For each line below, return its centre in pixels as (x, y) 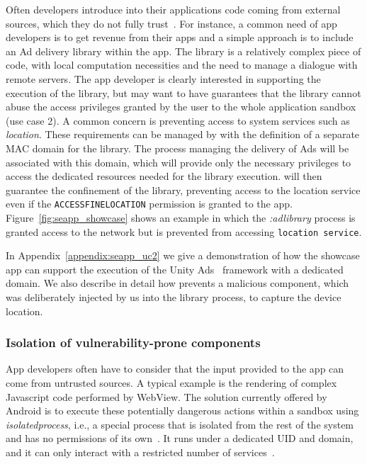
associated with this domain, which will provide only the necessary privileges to (179, 162)
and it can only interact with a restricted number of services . (140, 452)
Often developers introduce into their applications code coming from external (173, 9)
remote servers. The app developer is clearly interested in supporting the (163, 78)
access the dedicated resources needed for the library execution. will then (164, 176)
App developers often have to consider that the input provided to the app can (175, 369)
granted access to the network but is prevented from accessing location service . (184, 231)
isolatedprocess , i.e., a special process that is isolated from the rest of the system (180, 424)
